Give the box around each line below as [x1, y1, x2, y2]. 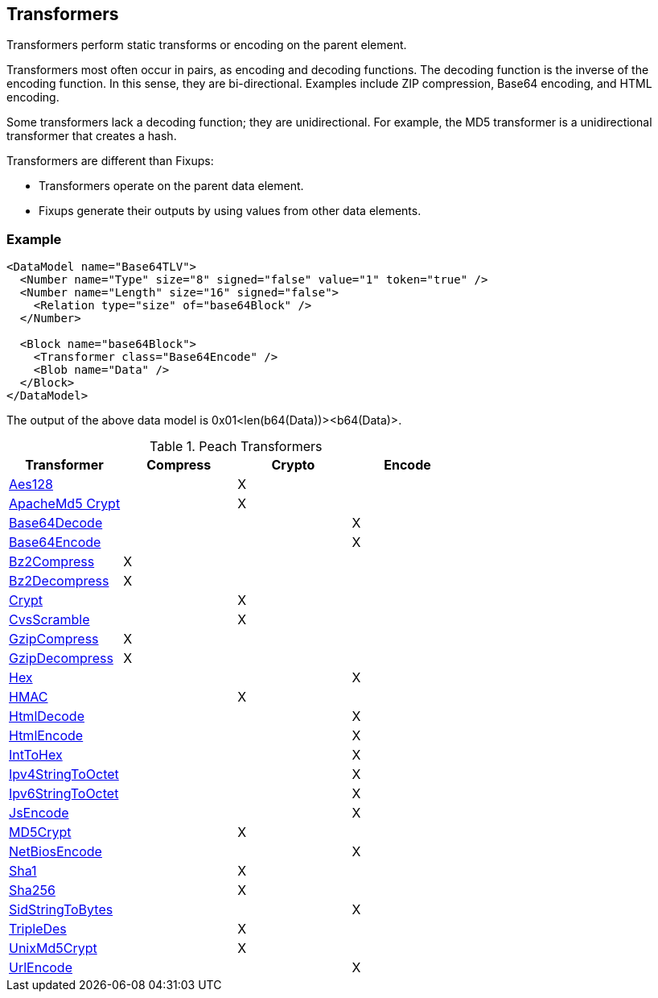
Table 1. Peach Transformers [150, 438, 323, 455]
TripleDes [9, 921, 67, 938]
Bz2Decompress [9, 573, 109, 590]
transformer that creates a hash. [6, 129, 177, 143]
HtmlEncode [9, 727, 84, 744]
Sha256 [9, 882, 56, 899]
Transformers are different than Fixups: [6, 154, 214, 168]
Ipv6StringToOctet [9, 785, 119, 802]
